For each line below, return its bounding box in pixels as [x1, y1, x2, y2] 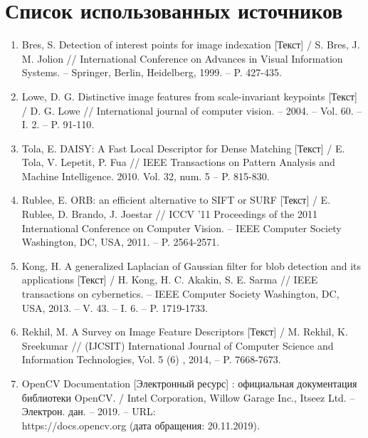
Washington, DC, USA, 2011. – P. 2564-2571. [21, 234, 220, 249]
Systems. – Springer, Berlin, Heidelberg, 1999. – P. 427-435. [21, 65, 282, 80]
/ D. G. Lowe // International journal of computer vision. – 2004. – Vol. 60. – [21, 103, 362, 118]
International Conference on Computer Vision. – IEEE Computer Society [21, 220, 342, 235]
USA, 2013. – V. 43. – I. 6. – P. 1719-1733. [21, 300, 208, 315]
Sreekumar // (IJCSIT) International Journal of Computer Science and [21, 338, 334, 353]
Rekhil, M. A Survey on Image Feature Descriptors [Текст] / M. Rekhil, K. [21, 324, 348, 339]
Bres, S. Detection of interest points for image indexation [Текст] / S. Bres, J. [21, 37, 360, 52]
